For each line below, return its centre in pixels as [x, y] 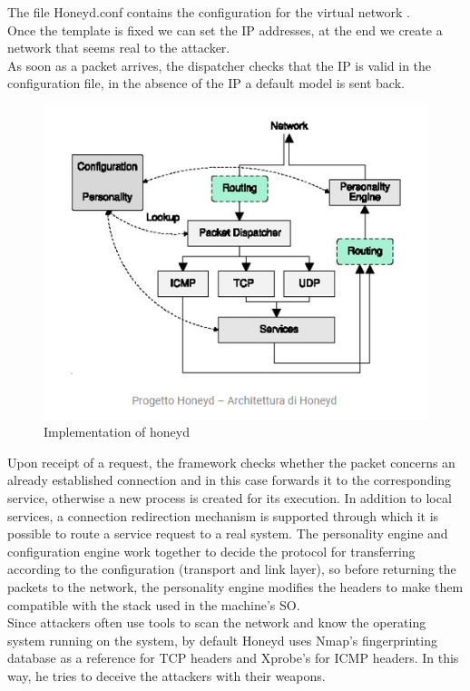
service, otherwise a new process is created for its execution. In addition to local [230, 497]
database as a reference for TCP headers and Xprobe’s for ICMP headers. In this [233, 658]
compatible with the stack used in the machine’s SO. [154, 604]
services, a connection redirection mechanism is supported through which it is [223, 515]
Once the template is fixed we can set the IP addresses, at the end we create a [225, 30]
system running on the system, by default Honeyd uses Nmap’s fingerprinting [222, 640]
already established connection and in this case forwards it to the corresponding [230, 480]
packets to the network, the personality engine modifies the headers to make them [235, 586]
